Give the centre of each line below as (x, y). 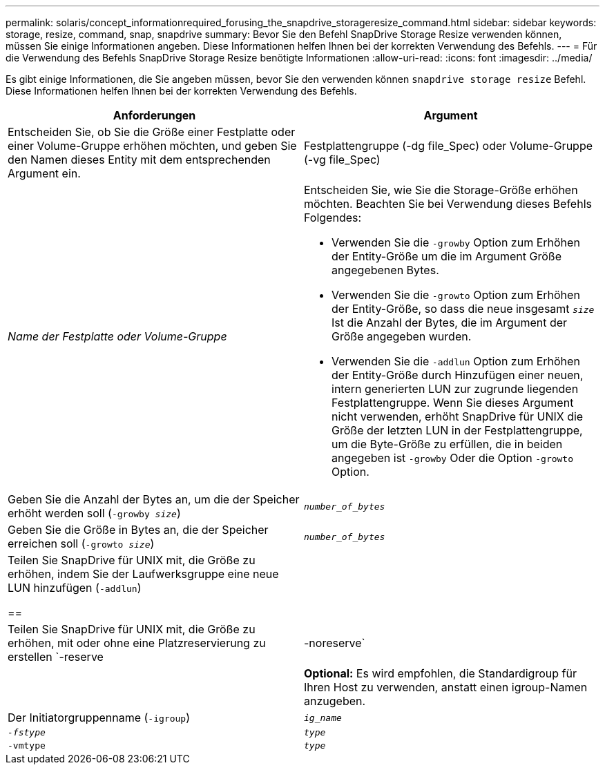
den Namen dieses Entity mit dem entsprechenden (139, 160)
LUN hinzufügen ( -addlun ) (75, 588)
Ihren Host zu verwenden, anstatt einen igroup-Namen (446, 687)
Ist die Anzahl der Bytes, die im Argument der (450, 323)
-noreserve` (335, 643)
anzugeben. (335, 701)
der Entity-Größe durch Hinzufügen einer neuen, (458, 375)
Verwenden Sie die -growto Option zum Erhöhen (456, 295)
